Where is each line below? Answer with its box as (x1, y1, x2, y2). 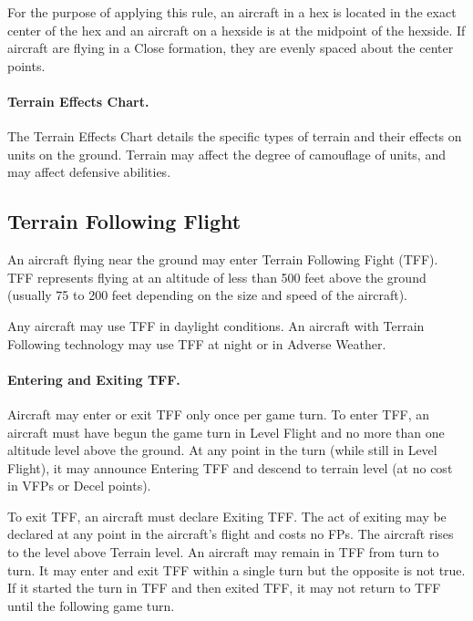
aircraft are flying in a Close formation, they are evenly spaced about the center (7, 38, 454, 57)
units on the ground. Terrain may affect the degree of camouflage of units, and (7, 144, 446, 163)
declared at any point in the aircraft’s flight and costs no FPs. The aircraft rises (7, 524, 454, 543)
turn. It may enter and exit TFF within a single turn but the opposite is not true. (7, 560, 466, 579)
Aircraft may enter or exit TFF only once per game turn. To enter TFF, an (7, 404, 430, 423)
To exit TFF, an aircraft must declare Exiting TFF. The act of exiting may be (7, 506, 447, 525)
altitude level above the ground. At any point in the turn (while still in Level (7, 440, 437, 460)
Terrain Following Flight (7, 207, 242, 235)
